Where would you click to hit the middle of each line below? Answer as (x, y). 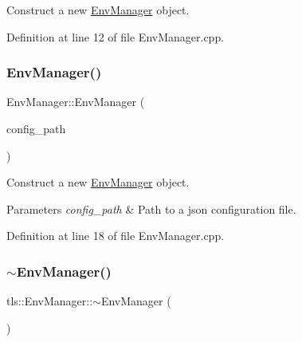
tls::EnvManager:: (50, 301)
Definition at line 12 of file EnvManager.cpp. (116, 36)
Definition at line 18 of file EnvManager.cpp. (116, 236)
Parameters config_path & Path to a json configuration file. (151, 208)
